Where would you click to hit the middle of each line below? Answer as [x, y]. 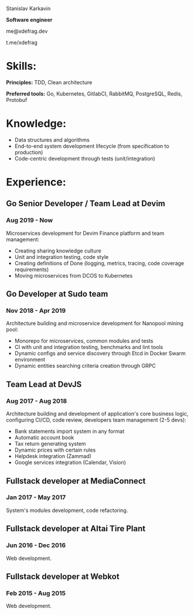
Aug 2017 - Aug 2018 [37, 401]
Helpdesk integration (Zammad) [53, 456]
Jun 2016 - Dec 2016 [36, 545]
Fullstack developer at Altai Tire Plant [76, 529]
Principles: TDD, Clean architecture [49, 82]
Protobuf [17, 100]
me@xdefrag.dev [27, 31]
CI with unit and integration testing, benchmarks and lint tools [89, 347]
